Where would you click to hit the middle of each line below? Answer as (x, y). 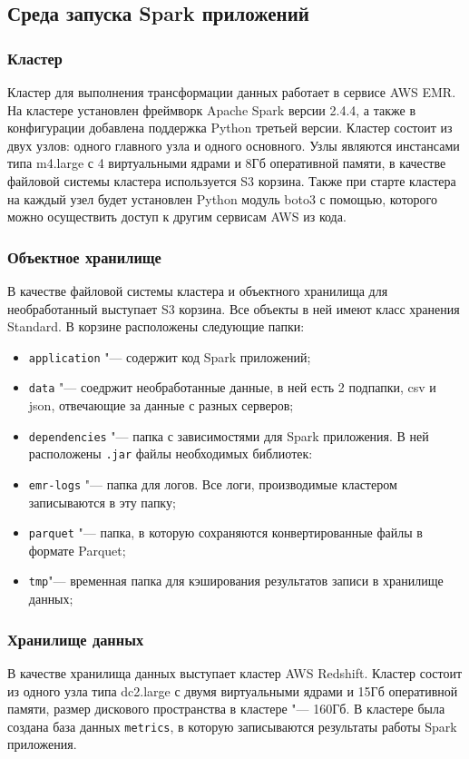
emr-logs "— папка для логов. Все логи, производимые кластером (213, 483)
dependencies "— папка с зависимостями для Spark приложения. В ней (229, 435)
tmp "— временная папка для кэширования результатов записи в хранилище (236, 581)
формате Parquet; (77, 550)
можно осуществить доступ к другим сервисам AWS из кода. (177, 217)
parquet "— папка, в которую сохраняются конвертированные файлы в (225, 532)
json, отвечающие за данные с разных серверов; (161, 405)
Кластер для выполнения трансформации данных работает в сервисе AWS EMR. (232, 92)
